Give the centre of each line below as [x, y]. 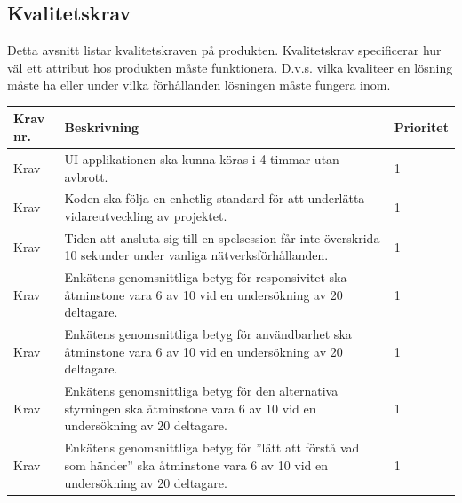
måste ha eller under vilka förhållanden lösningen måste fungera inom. [199, 85]
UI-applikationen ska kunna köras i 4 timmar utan [202, 158]
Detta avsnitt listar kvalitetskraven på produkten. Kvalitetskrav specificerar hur [224, 50]
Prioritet [421, 127]
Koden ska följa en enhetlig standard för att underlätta [215, 198]
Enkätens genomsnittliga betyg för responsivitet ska [206, 277]
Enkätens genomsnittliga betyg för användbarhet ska [208, 334]
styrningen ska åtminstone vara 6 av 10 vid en [190, 408]
